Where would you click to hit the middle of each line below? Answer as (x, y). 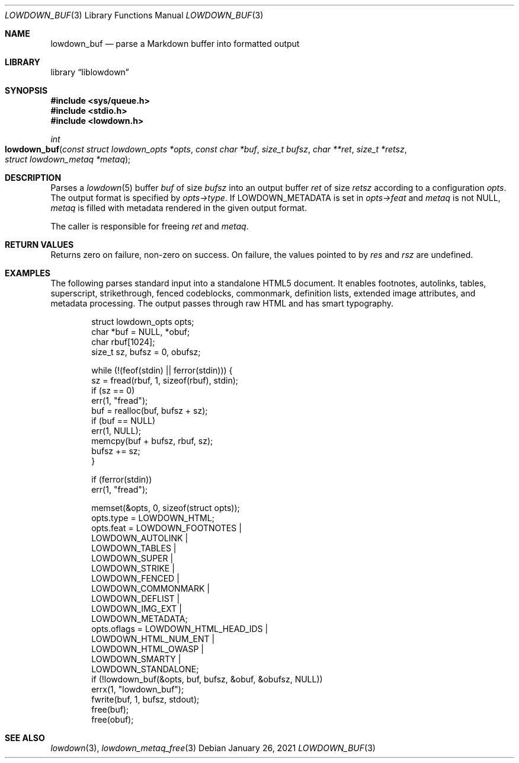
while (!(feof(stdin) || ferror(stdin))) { (162, 370)
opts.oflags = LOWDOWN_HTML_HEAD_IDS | (180, 629)
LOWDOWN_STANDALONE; (145, 669)
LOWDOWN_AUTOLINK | (140, 538)
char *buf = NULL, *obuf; (141, 332)
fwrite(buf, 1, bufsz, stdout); (145, 699)
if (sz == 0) (113, 390)
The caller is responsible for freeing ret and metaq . (150, 226)
